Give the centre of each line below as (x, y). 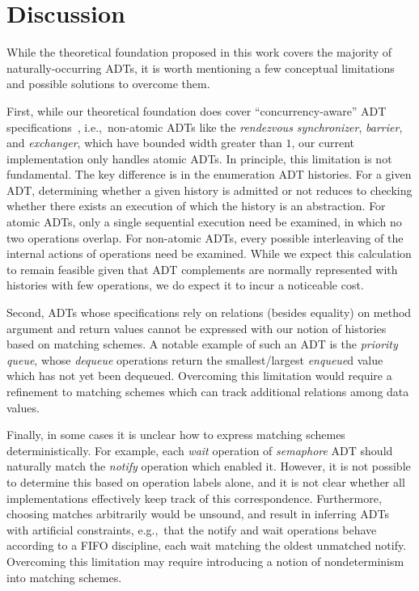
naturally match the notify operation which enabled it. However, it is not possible (209, 466)
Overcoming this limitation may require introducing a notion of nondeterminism (205, 561)
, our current (323, 143)
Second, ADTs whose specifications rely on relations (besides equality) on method (209, 312)
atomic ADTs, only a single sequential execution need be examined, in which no (204, 222)
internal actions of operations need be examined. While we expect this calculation (209, 253)
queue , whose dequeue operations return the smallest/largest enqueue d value (195, 359)
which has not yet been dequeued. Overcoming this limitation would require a (199, 376)
